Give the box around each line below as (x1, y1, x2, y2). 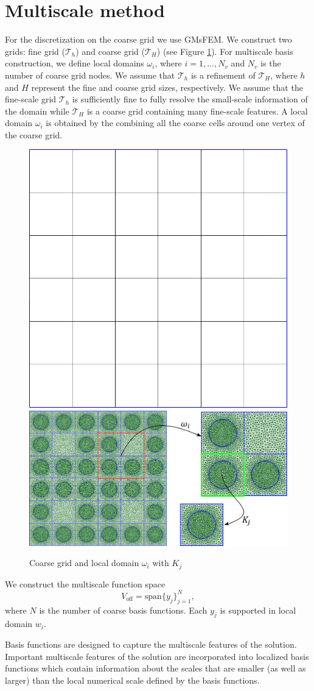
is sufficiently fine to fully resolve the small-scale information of (72, 93, 308, 105)
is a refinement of (190, 68, 256, 81)
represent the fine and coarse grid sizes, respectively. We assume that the (31, 80, 303, 93)
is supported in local (220, 603, 296, 616)
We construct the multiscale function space (5, 577, 166, 590)
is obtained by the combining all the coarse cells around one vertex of (46, 116, 305, 129)
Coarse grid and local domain (29, 556, 139, 569)
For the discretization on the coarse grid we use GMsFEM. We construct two (5, 33, 292, 46)
